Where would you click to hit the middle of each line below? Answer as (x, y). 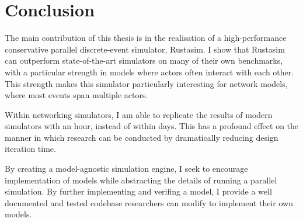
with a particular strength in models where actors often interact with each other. (149, 72)
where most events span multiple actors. (76, 95)
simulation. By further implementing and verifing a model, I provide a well (138, 191)
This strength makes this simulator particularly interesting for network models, (146, 83)
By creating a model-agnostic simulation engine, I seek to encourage (126, 169)
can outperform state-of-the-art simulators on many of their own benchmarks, (144, 60)
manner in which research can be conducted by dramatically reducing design (142, 137)
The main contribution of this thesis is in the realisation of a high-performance (146, 38)
